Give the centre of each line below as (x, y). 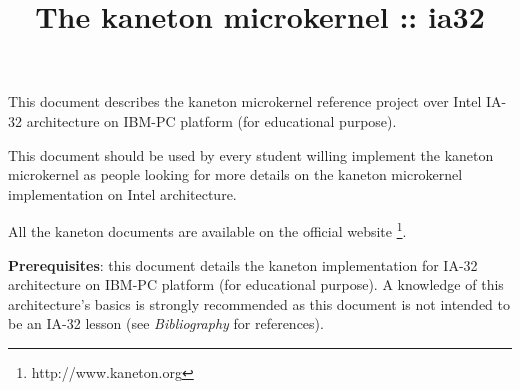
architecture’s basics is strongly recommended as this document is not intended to (259, 303)
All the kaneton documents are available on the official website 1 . (207, 229)
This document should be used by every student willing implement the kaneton (251, 154)
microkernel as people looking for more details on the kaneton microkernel (235, 174)
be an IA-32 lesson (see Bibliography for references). (166, 323)
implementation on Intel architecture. (122, 193)
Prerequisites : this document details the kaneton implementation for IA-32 (243, 264)
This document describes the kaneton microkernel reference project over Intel (245, 101)
